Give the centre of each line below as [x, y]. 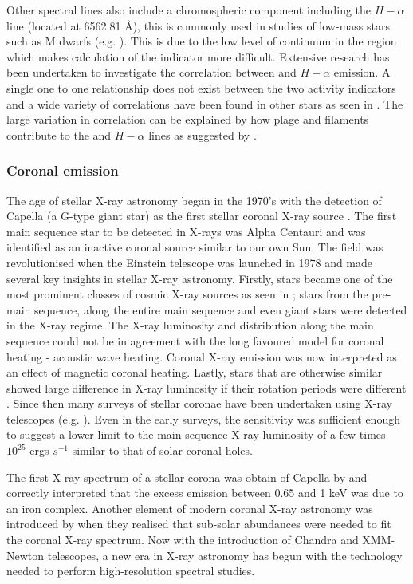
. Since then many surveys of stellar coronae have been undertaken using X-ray [199, 403]
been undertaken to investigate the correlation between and [151, 72]
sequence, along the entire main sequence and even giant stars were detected [220, 309]
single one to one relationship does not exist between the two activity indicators [201, 87]
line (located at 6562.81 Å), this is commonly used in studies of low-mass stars [198, 25]
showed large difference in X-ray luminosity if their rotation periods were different [206, 387]
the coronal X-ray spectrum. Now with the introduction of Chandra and [183, 540]
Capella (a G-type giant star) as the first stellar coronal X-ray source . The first [202, 216]
